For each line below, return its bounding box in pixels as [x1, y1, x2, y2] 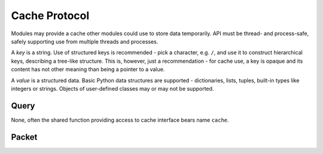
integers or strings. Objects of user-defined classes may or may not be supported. [11, 85, 214, 92]
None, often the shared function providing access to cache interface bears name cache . [11, 116, 230, 124]
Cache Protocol [11, 9, 90, 22]
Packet [11, 132, 38, 142]
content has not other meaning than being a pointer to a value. [11, 66, 165, 73]
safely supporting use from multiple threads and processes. [11, 38, 159, 45]
